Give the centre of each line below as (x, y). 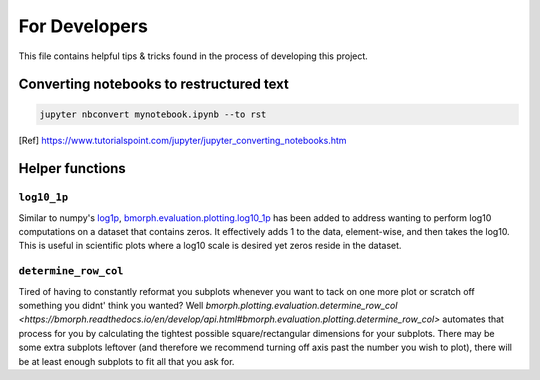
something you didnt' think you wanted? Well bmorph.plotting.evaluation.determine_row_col (208, 305)
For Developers (83, 26)
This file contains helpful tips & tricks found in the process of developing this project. (193, 56)
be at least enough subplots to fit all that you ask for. (126, 361)
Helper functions (72, 168)
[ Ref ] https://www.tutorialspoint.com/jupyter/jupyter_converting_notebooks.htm (182, 140)
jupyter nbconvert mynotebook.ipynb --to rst (153, 114)
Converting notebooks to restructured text (153, 84)
